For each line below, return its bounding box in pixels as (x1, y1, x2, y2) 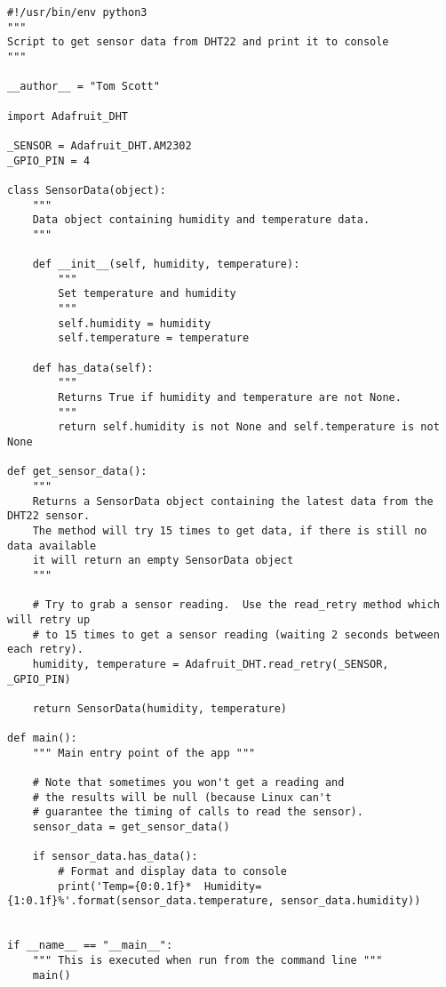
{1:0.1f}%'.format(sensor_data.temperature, (7, 895, 275, 908)
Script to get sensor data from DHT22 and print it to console (7, 36, 389, 49)
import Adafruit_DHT (7, 109, 129, 123)
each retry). (7, 643, 84, 656)
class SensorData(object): (7, 183, 166, 197)
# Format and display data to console (58, 865, 287, 879)
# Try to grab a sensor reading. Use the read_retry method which (32, 598, 440, 612)
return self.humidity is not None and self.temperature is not (58, 421, 440, 434)
